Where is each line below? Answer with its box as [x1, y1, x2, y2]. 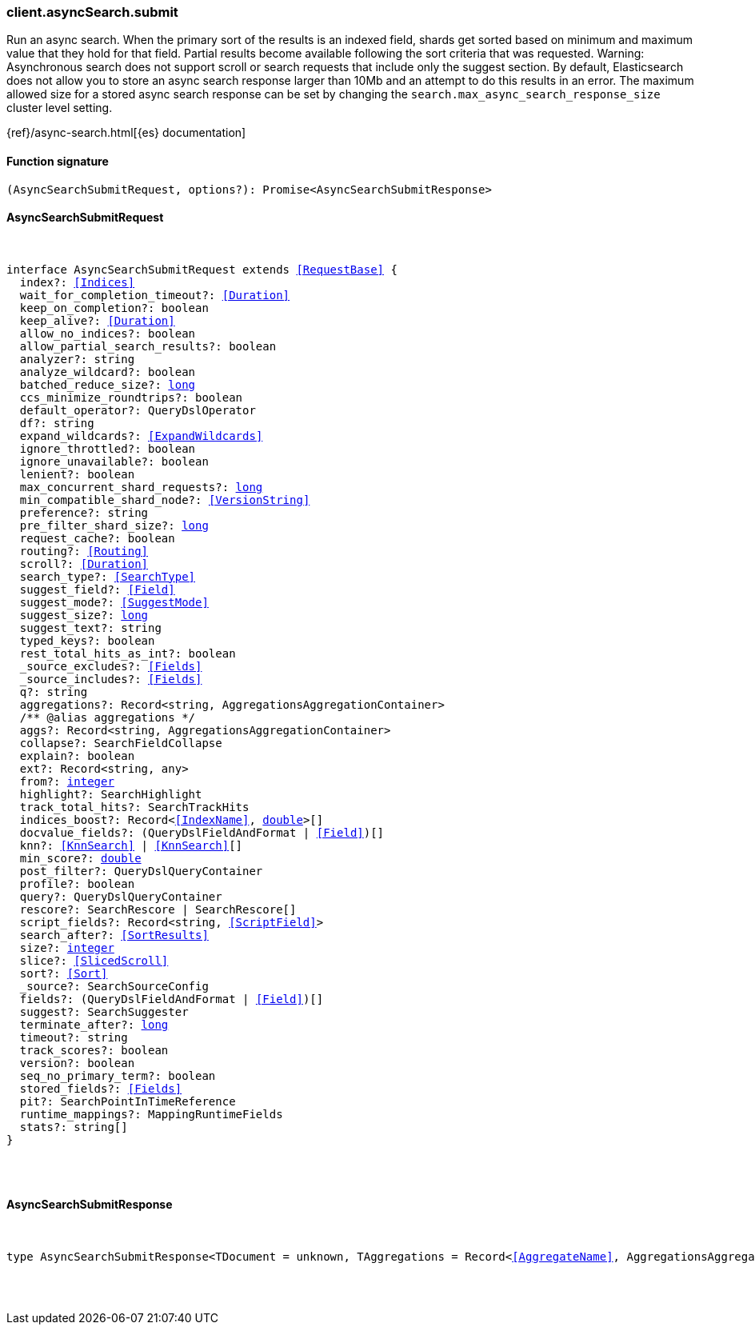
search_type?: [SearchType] [19, 570, 196, 583]
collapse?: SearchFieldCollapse [19, 736, 222, 749]
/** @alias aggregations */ [19, 710, 196, 724]
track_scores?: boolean [19, 1043, 169, 1057]
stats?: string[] [19, 1120, 128, 1133]
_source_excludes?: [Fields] [19, 659, 202, 673]
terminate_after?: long [19, 1017, 169, 1031]
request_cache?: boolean [19, 531, 175, 545]
